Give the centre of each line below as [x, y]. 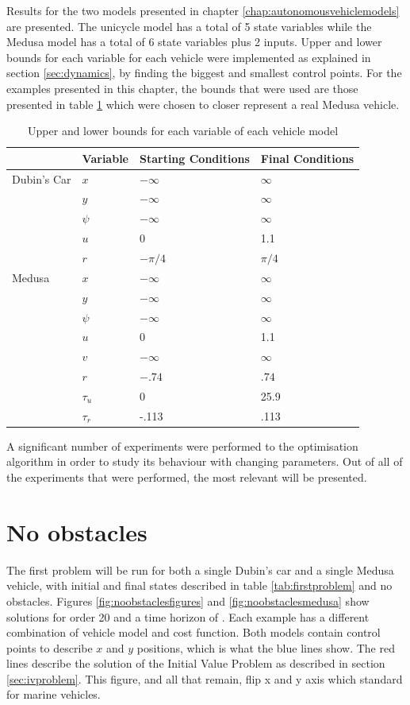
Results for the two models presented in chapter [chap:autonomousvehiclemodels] [203, 10]
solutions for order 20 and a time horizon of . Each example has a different [188, 616]
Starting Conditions [194, 158]
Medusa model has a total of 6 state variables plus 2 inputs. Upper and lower [194, 42]
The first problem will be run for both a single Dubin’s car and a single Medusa [200, 569]
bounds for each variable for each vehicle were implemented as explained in [189, 57]
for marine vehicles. [54, 694]
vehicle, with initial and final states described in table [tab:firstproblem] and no [199, 585]
